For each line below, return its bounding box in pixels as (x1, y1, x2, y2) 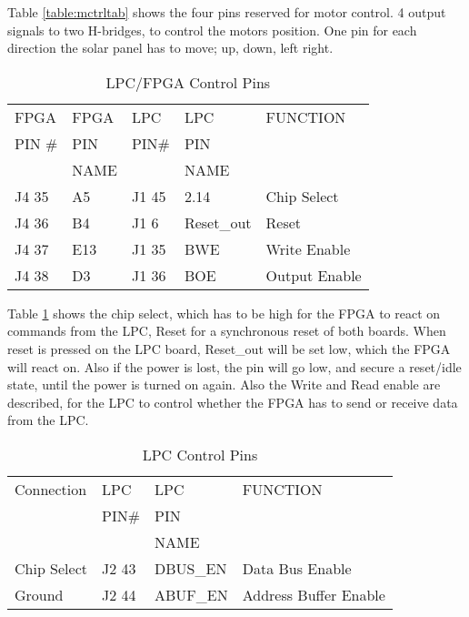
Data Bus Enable (242, 557, 352, 579)
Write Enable (265, 238, 351, 259)
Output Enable (265, 264, 362, 286)
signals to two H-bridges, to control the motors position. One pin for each (7, 20, 417, 39)
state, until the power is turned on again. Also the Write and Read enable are (7, 375, 441, 394)
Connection (15, 478, 87, 500)
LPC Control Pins (142, 443, 258, 465)
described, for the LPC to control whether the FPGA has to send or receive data (7, 392, 458, 411)
